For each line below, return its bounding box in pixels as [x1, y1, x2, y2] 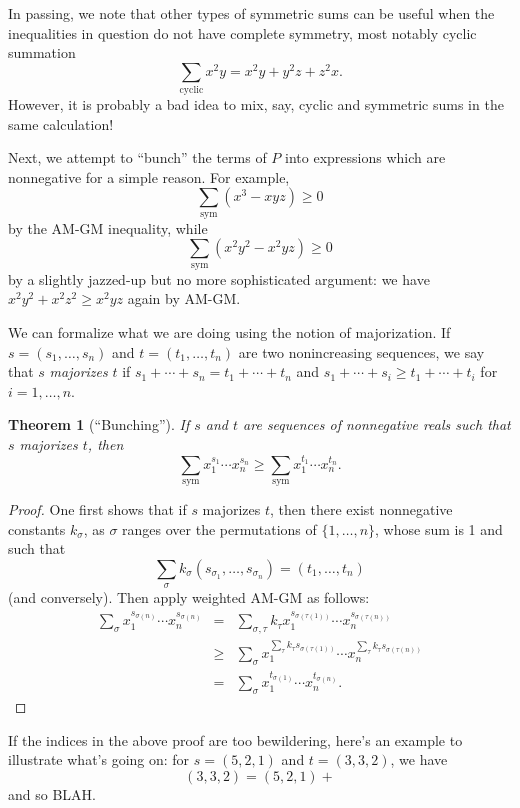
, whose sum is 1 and [375, 518, 503, 539]
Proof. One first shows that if [8, 499, 187, 520]
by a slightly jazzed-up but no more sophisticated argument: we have [8, 268, 430, 289]
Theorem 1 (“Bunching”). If [8, 414, 190, 435]
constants [8, 518, 66, 539]
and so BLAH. [8, 783, 96, 804]
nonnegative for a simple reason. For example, [8, 166, 290, 187]
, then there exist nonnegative [270, 499, 453, 520]
